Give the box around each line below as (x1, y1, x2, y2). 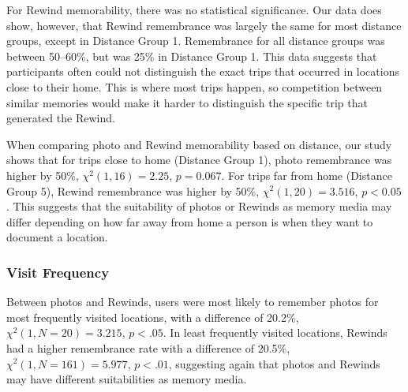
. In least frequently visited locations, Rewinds (163, 324, 387, 341)
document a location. (6, 229, 108, 245)
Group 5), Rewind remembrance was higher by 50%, (6, 182, 260, 199)
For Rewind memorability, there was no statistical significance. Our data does (6, 2, 382, 17)
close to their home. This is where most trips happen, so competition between (6, 78, 383, 95)
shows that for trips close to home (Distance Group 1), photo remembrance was (6, 151, 392, 168)
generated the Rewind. (6, 110, 115, 126)
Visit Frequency (6, 262, 110, 282)
